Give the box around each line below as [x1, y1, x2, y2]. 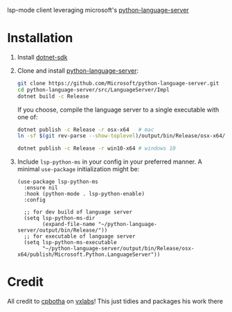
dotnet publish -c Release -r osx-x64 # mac [17, 126, 154, 133]
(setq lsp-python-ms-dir [24, 215, 96, 222]
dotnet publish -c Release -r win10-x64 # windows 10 [17, 145, 176, 152]
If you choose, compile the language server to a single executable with [17, 105, 220, 114]
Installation [7, 31, 73, 46]
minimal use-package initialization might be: [17, 165, 140, 173]
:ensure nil [24, 184, 58, 191]
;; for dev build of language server [24, 209, 133, 216]
